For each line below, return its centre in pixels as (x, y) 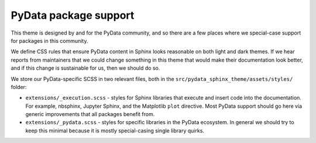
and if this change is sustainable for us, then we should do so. (85, 68)
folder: (19, 87)
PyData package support (73, 15)
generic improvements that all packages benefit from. (90, 114)
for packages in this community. (49, 40)
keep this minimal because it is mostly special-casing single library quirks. (115, 130)
